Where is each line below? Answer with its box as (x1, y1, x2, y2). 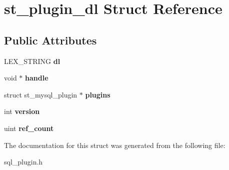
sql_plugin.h (4, 156, 43, 167)
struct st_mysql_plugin (4, 89, 77, 99)
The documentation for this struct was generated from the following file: (4, 139, 225, 150)
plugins (85, 89, 110, 99)
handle (25, 72, 48, 83)
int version (4, 106, 40, 116)
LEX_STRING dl (4, 55, 60, 66)
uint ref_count (4, 122, 54, 133)
